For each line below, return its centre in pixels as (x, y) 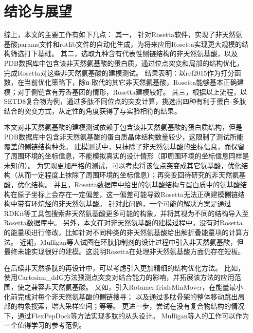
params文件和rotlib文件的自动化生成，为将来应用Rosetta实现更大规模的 (129, 44)
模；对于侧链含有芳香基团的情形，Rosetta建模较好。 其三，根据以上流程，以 (126, 91)
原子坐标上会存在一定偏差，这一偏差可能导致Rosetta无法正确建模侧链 (127, 194)
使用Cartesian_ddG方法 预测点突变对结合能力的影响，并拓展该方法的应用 (119, 277)
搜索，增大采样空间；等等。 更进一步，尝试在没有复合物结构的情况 (138, 306)
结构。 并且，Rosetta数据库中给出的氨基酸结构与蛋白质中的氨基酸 (136, 185)
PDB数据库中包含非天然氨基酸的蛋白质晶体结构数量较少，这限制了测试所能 (124, 137)
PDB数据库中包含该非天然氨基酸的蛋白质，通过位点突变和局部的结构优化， (124, 63)
